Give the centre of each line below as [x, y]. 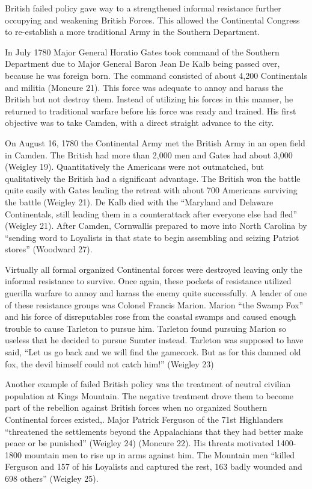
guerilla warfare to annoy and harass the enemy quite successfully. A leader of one [156, 293]
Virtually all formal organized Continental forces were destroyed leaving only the [154, 269]
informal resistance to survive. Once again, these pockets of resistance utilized [148, 281]
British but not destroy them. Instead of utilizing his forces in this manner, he [149, 99]
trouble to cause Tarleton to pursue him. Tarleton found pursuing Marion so [146, 328]
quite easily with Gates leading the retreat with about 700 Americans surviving [151, 190]
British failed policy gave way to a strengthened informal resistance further [143, 8]
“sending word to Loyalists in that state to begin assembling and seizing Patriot [152, 237]
